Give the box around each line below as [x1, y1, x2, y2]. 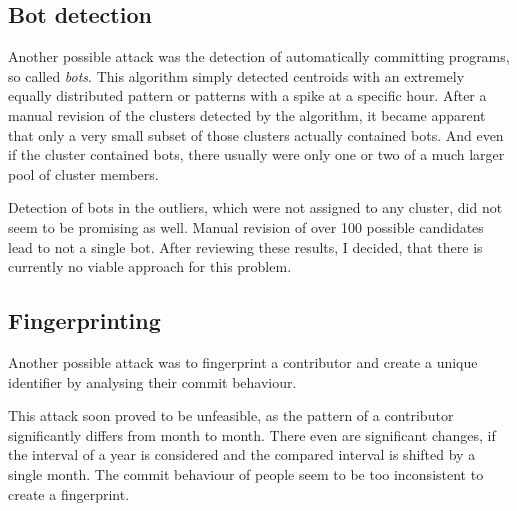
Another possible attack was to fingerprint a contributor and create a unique [8, 351, 478, 372]
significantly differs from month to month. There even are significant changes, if [8, 424, 496, 445]
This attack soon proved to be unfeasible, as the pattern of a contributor [8, 405, 454, 426]
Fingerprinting [8, 305, 161, 336]
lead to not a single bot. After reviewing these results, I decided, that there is [8, 236, 483, 257]
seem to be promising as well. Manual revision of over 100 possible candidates [8, 216, 484, 237]
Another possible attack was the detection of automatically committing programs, [8, 46, 510, 67]
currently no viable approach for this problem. [8, 256, 292, 277]
